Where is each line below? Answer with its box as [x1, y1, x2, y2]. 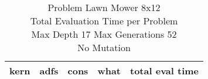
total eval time [130, 64, 199, 77]
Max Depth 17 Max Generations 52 [31, 27, 177, 41]
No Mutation [77, 41, 131, 54]
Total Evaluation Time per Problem [30, 14, 178, 27]
